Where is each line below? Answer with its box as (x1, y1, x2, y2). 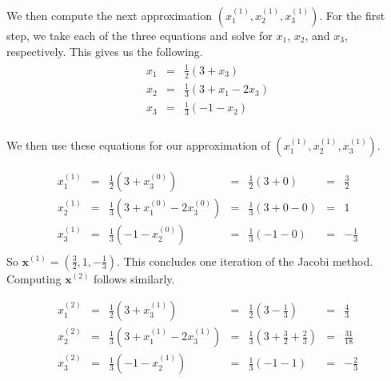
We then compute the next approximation (6, 7, 213, 23)
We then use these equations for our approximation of (6, 137, 270, 154)
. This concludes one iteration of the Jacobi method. (117, 252, 373, 269)
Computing (6, 270, 62, 287)
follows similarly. (94, 270, 175, 287)
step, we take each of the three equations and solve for (6, 27, 273, 43)
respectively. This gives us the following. (6, 42, 203, 59)
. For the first (319, 7, 385, 23)
